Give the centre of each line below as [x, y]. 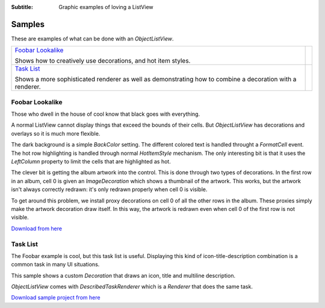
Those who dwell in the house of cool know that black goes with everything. [106, 114]
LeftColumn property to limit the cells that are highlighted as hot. [91, 162]
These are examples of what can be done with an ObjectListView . [92, 39]
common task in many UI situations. [55, 265]
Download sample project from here [56, 298]
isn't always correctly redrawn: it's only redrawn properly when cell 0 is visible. [109, 189]
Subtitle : [22, 7]
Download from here [37, 228]
